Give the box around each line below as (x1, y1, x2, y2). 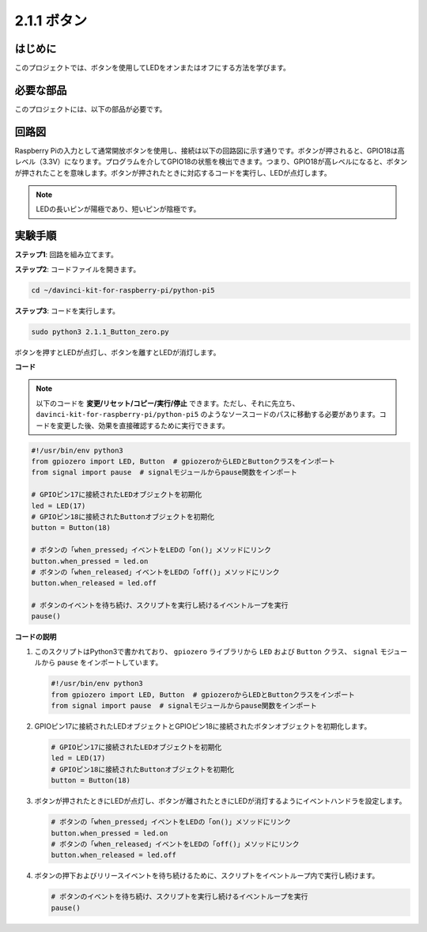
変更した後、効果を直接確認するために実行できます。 (56, 420, 229, 430)
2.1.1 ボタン (14, 12, 88, 29)
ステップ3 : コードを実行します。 (14, 305, 120, 316)
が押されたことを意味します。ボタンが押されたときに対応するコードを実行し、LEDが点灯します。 (14, 168, 331, 177)
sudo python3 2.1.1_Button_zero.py (31, 327, 169, 336)
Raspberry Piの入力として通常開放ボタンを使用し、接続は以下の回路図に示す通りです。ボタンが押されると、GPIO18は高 (14, 146, 405, 155)
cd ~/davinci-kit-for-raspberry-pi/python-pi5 (31, 286, 215, 294)
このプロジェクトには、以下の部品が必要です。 (14, 104, 167, 114)
